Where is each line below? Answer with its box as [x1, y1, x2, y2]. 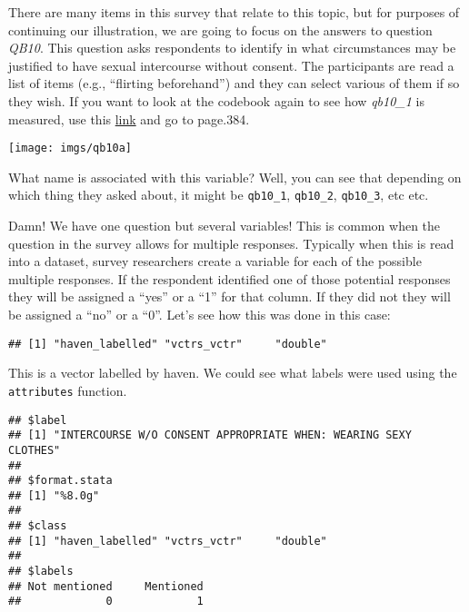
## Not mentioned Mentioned [8, 579, 204, 593]
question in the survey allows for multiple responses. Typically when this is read [8, 233, 454, 252]
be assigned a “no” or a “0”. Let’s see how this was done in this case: [8, 305, 391, 324]
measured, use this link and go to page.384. [8, 109, 250, 128]
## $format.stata [8, 474, 113, 488]
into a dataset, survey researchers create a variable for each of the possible [8, 252, 422, 271]
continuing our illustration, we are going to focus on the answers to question [8, 20, 433, 39]
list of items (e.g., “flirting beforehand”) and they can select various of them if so [8, 74, 460, 93]
